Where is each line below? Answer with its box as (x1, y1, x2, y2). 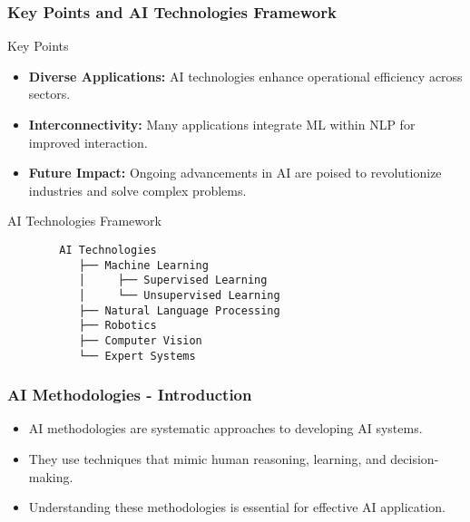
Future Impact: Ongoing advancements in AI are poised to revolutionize (28, 163, 442, 182)
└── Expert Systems (78, 349, 196, 362)
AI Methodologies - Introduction (7, 383, 252, 406)
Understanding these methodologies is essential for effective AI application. (28, 498, 446, 517)
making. (28, 467, 73, 486)
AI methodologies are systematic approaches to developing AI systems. (28, 419, 423, 438)
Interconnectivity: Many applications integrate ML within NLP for (28, 115, 416, 133)
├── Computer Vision (78, 333, 202, 347)
